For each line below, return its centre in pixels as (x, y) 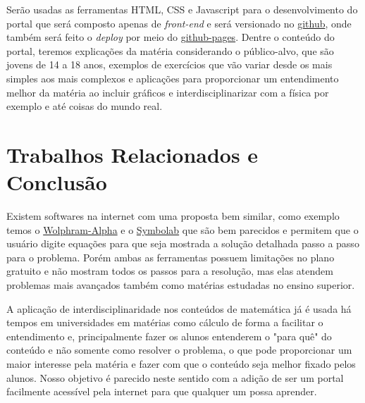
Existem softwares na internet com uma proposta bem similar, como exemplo (173, 216)
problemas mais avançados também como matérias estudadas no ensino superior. (181, 285)
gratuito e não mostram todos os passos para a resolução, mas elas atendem (170, 271)
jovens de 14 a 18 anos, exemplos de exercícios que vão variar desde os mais (169, 64)
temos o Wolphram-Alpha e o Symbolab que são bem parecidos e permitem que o (182, 229)
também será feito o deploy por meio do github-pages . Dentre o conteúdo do (171, 37)
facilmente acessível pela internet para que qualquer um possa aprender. (162, 391)
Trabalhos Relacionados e (132, 154)
